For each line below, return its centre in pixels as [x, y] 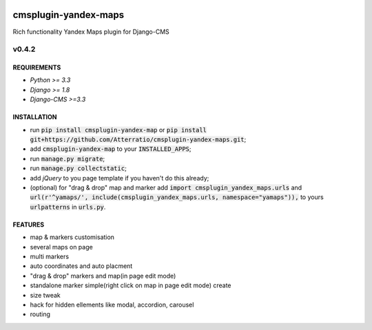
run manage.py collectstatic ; [78, 168]
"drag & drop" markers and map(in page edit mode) [103, 276]
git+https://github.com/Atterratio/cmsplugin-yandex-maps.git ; [138, 140]
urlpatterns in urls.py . [68, 207]
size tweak [45, 295]
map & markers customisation [72, 237]
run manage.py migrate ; [68, 158]
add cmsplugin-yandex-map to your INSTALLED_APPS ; [111, 149]
